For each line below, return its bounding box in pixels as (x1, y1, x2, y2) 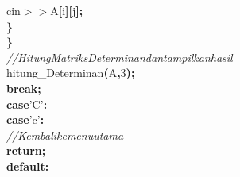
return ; (6, 142, 46, 159)
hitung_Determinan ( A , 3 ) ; (6, 64, 135, 81)
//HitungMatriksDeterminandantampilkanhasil (6, 48, 233, 65)
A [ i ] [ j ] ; (50, 2, 83, 18)
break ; (6, 79, 41, 96)
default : (6, 157, 49, 174)
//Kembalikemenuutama (6, 126, 124, 143)
